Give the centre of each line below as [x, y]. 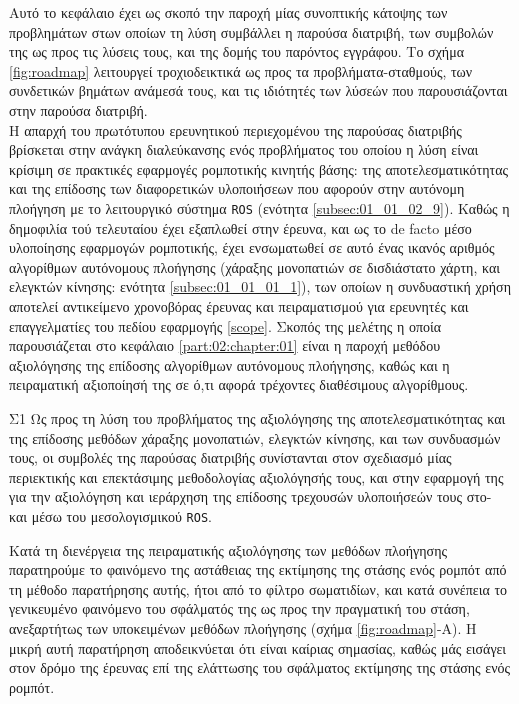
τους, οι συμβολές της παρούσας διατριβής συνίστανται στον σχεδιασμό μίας [230, 457]
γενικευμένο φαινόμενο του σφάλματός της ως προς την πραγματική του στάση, [239, 608]
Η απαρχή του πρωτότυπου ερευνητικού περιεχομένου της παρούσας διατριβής [235, 129]
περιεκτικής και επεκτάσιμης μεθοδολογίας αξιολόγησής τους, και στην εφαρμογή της [256, 476]
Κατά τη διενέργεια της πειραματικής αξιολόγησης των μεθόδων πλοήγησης [228, 549]
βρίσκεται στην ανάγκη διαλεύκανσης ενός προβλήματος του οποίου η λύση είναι [244, 149]
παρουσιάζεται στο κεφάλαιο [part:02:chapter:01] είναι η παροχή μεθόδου [225, 345]
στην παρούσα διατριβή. [78, 109]
